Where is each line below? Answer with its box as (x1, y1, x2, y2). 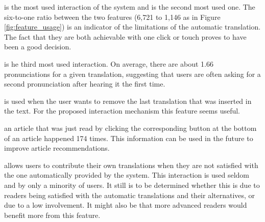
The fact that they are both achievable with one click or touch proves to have (4, 31, 247, 42)
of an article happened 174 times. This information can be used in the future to (4, 132, 253, 143)
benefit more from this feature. (4, 209, 101, 220)
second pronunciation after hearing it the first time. (4, 78, 165, 89)
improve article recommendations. (4, 143, 110, 153)
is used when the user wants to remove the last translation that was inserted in (4, 95, 252, 106)
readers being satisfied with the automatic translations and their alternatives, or (4, 189, 255, 200)
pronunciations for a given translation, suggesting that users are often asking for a (4, 68, 261, 79)
